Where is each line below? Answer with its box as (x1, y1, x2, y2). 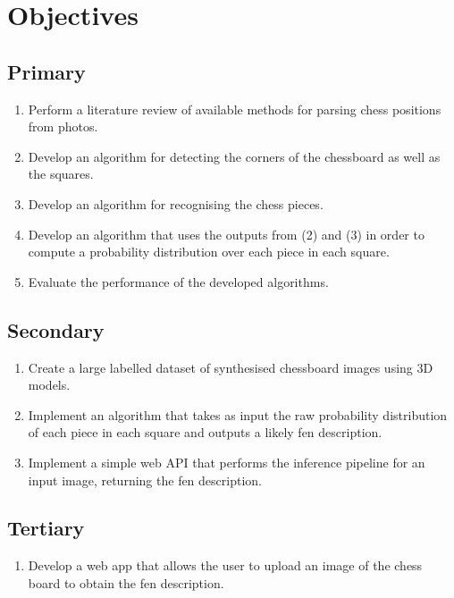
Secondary (7, 316, 105, 343)
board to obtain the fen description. (28, 573, 224, 592)
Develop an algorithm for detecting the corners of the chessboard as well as (28, 147, 441, 165)
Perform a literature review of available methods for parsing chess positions (28, 99, 441, 118)
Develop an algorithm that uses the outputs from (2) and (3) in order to (28, 224, 425, 243)
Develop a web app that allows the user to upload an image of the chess (28, 556, 423, 575)
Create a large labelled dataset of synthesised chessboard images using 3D (28, 358, 433, 376)
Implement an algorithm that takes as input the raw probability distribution (28, 405, 448, 424)
